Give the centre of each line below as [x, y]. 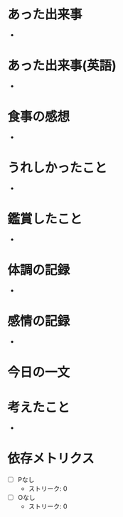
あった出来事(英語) [62, 66]
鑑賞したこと [45, 219]
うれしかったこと [58, 168]
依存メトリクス [51, 458]
